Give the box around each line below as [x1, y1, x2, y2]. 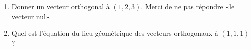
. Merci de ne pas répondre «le [141, 1, 235, 11]
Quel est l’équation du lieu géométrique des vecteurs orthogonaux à [11, 28, 218, 38]
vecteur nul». [11, 11, 51, 21]
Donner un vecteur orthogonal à [11, 1, 110, 11]
